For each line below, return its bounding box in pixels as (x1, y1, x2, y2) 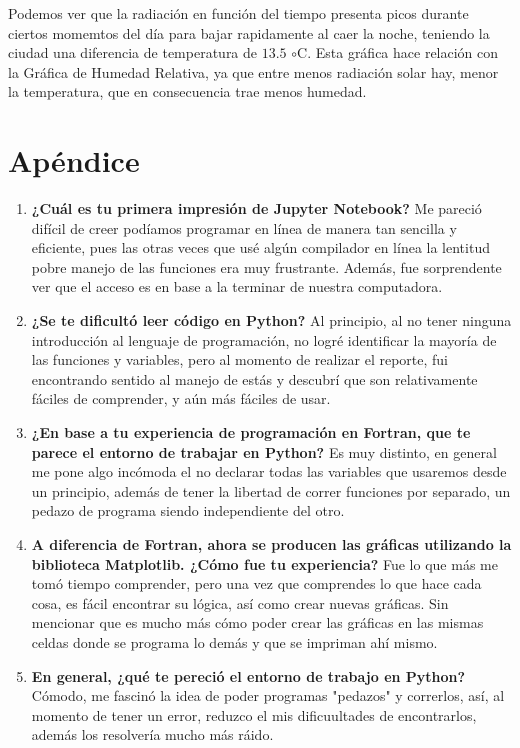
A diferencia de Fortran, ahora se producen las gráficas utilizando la (31, 534, 512, 554)
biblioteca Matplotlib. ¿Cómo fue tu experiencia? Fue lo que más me (31, 553, 498, 574)
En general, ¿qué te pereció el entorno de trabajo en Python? (31, 665, 466, 686)
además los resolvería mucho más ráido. (31, 724, 274, 745)
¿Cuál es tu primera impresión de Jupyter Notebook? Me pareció (31, 198, 482, 219)
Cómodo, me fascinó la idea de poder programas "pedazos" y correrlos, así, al (31, 685, 505, 706)
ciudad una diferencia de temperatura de (8, 42, 258, 63)
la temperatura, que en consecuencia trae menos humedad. (8, 81, 367, 102)
